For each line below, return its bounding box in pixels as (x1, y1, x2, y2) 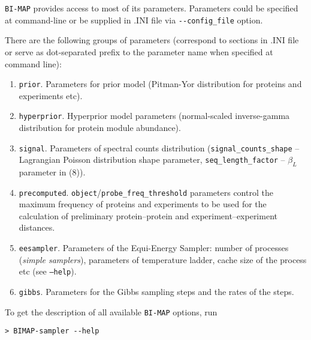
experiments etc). (19, 89, 83, 102)
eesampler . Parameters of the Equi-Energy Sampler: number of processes (19, 241, 289, 254)
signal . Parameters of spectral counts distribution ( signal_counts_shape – (19, 141, 300, 154)
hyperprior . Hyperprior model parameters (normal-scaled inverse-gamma (19, 109, 290, 122)
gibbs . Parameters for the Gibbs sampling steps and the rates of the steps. (19, 285, 294, 297)
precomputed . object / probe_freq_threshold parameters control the (19, 186, 273, 198)
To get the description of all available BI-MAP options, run (5, 305, 218, 318)
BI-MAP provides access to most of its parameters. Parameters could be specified (5, 2, 298, 14)
